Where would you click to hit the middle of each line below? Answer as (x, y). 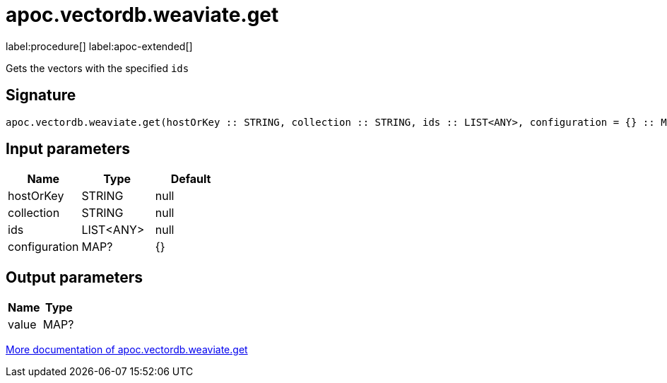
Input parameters (68, 149)
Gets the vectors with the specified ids (98, 68)
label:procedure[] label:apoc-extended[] (99, 46)
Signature (41, 95)
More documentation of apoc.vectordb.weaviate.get (127, 350)
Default (191, 179)
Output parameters (74, 277)
